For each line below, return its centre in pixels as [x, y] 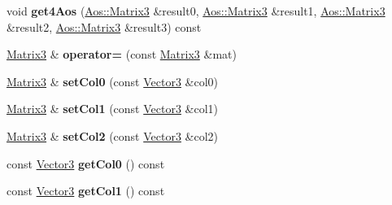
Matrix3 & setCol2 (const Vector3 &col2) [113, 135]
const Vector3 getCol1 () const [86, 191]
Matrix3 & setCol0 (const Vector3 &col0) [113, 81]
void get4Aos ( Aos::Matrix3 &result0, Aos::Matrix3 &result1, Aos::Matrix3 [196, 11]
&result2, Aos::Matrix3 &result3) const [104, 26]
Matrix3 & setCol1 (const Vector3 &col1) [113, 109]
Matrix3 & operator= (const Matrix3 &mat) [122, 54]
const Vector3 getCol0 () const [86, 163]
